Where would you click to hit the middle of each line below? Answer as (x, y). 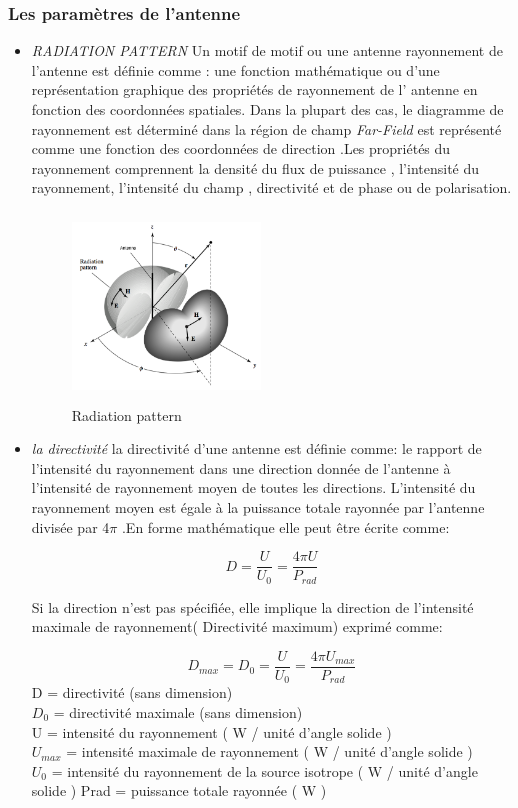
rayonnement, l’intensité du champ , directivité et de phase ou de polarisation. (271, 187)
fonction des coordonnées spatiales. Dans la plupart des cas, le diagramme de (267, 109)
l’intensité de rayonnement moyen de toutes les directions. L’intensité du (253, 487)
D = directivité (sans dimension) (132, 692)
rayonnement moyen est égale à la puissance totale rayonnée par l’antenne (258, 506)
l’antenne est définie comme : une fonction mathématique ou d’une (235, 69)
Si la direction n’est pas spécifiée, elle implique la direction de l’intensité (252, 606)
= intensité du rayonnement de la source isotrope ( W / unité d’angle (264, 770)
